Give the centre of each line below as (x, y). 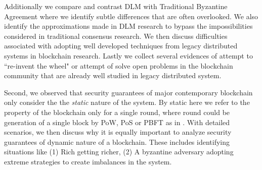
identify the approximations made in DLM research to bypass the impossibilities (128, 26)
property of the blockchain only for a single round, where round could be (117, 112)
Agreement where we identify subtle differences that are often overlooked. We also (131, 16)
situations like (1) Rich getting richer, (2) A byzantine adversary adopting (119, 152)
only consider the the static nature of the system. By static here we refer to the (127, 102)
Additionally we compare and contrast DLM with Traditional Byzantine (116, 6)
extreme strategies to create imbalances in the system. (88, 161)
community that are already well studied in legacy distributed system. (113, 75)
